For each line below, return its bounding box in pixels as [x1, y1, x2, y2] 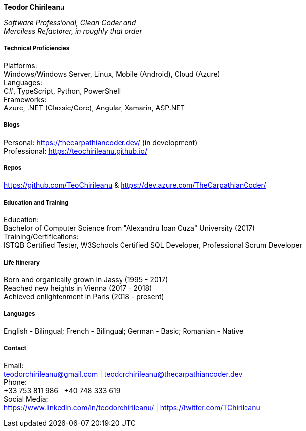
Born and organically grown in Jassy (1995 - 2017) [4, 275, 168, 284]
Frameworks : [4, 95, 47, 104]
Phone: [4, 378, 27, 387]
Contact [4, 345, 27, 352]
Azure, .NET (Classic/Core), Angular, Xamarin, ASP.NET [4, 103, 185, 112]
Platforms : [4, 61, 37, 70]
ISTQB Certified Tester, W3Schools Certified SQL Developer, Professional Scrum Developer [4, 241, 302, 250]
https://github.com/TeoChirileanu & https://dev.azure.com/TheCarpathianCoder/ [4, 181, 266, 190]
